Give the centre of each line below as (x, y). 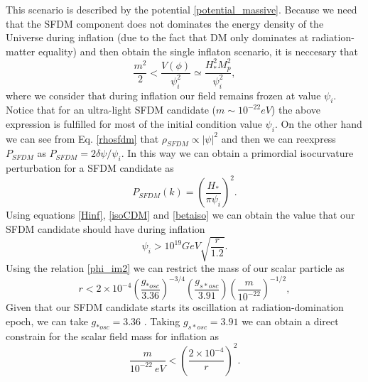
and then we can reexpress (278, 138)
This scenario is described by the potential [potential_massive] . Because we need (182, 9)
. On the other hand (318, 123)
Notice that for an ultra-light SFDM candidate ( (111, 110)
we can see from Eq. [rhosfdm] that (82, 138)
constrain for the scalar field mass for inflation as (112, 335)
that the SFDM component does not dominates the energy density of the (165, 23)
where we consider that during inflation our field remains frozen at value (163, 95)
